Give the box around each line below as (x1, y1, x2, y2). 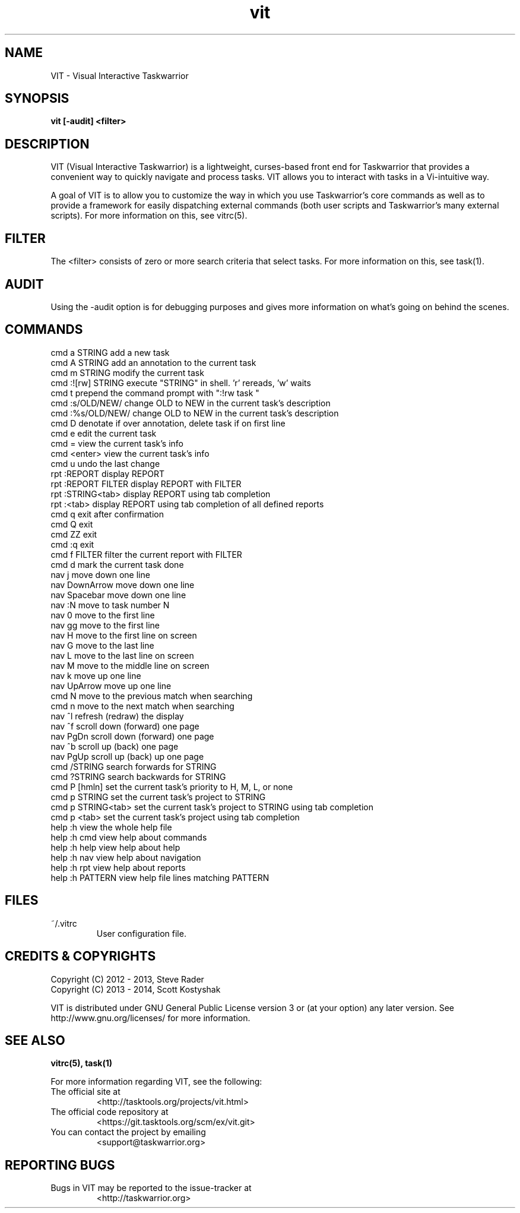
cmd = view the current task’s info (50, 438, 183, 448)
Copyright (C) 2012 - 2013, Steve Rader (50, 974, 204, 984)
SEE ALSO (5, 1032, 65, 1048)
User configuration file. (96, 928, 186, 939)
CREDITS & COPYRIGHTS (5, 949, 156, 964)
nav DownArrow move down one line (50, 579, 195, 590)
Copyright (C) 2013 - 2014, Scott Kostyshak (50, 984, 221, 994)
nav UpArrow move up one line (50, 680, 172, 691)
